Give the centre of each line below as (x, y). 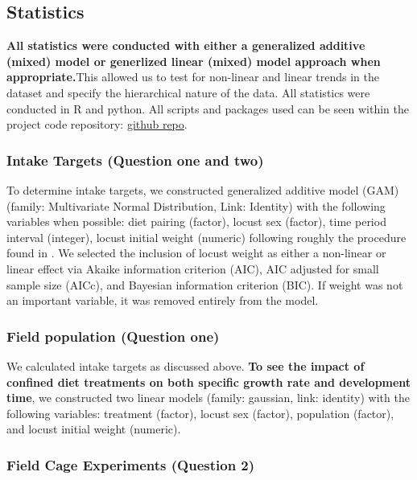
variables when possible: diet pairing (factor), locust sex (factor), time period (196, 222)
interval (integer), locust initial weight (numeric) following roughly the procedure (206, 237)
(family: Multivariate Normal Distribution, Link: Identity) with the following (196, 205)
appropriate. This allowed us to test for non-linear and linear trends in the (193, 77)
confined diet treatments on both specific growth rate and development (209, 382)
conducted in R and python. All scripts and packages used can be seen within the (208, 108)
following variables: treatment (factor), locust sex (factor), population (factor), (200, 413)
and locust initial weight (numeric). (94, 429)
